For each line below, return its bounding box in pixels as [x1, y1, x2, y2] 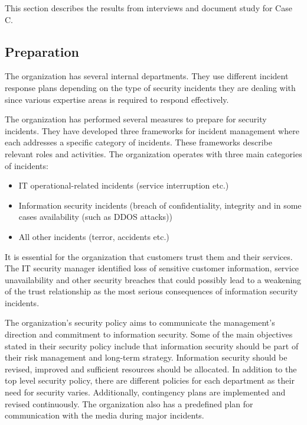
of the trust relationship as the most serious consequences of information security [5, 285, 298, 297]
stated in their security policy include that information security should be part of [5, 339, 299, 352]
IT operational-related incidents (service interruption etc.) [18, 179, 229, 192]
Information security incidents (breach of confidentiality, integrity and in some [18, 199, 302, 211]
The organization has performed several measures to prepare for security [5, 113, 267, 125]
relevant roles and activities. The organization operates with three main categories [5, 147, 302, 160]
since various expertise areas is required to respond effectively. [5, 93, 229, 105]
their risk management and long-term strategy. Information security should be [5, 351, 288, 364]
